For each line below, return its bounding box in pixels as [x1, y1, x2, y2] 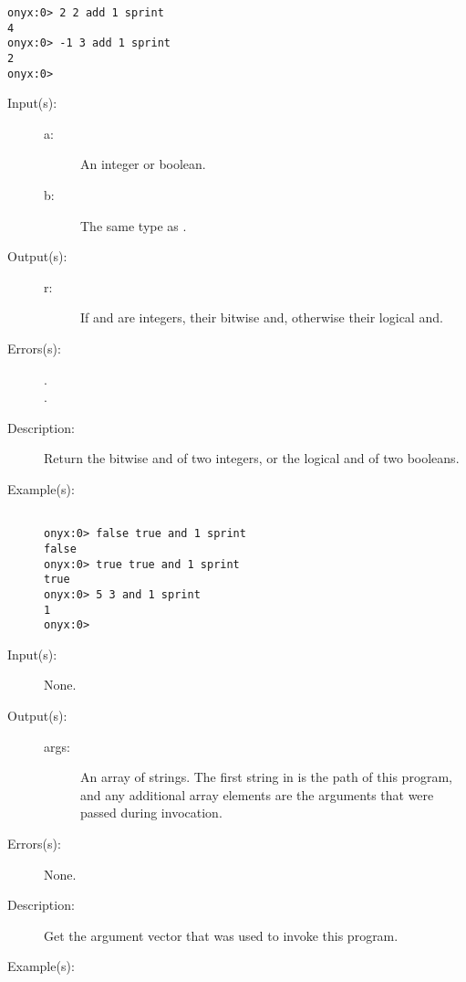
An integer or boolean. [80, 154, 206, 174]
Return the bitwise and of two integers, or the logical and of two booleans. [44, 449, 460, 468]
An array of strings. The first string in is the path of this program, [80, 767, 452, 787]
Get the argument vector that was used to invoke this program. [44, 925, 399, 945]
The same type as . [80, 216, 187, 235]
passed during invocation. [80, 803, 223, 822]
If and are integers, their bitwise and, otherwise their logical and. [80, 308, 443, 327]
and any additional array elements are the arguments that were [80, 785, 434, 804]
